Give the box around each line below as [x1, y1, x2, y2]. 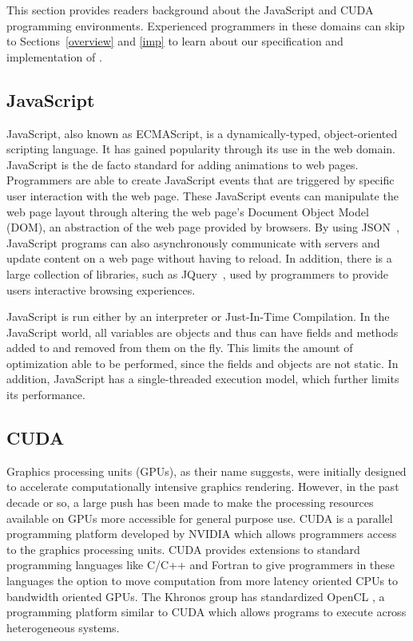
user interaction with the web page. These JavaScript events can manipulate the [6, 187, 399, 204]
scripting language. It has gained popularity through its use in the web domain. [6, 140, 395, 157]
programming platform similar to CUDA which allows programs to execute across [6, 603, 407, 620]
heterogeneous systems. [6, 619, 120, 635]
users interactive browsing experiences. [6, 281, 196, 298]
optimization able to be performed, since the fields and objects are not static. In [6, 354, 399, 371]
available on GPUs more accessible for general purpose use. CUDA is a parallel [6, 509, 393, 526]
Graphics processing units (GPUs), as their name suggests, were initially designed [6, 462, 407, 479]
